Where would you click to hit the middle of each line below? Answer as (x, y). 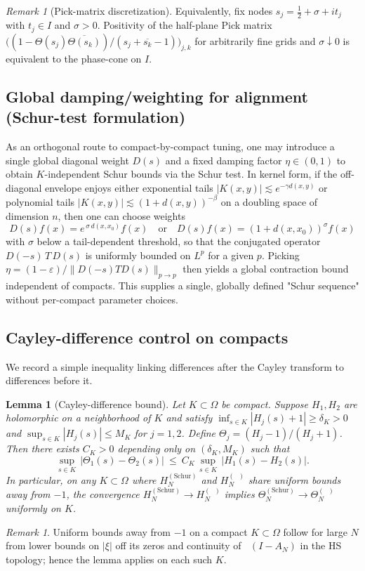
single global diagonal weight (67, 160)
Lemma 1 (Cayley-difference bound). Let (95, 403)
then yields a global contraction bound (266, 269)
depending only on (157, 448)
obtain (19, 174)
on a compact (219, 531)
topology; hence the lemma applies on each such (109, 559)
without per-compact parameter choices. (92, 299)
